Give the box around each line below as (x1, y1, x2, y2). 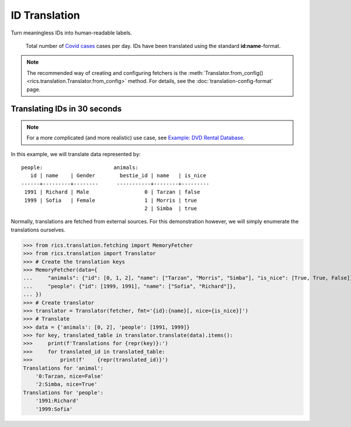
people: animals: (21, 164, 139, 171)
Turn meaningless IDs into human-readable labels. (11, 29, 132, 36)
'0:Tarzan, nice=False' (35, 373, 104, 380)
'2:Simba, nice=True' (35, 381, 98, 388)
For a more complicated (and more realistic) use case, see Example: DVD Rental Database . (26, 135, 245, 142)
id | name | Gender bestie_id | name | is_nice (30, 173, 207, 179)
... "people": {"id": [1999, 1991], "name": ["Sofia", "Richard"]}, (23, 283, 236, 290)
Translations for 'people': (23, 389, 104, 396)
